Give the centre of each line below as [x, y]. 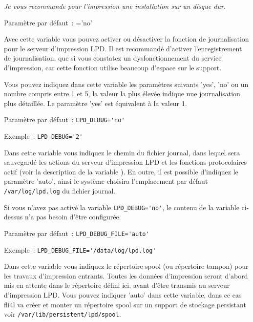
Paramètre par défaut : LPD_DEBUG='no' [64, 119]
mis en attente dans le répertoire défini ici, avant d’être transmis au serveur [117, 285]
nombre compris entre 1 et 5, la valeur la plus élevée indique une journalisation [122, 94]
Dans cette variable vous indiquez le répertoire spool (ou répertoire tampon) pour [126, 266]
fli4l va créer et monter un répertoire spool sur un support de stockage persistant [125, 304]
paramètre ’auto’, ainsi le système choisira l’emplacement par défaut [106, 181]
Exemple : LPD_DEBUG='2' [43, 136]
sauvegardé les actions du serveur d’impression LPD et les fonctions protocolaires [126, 162]
